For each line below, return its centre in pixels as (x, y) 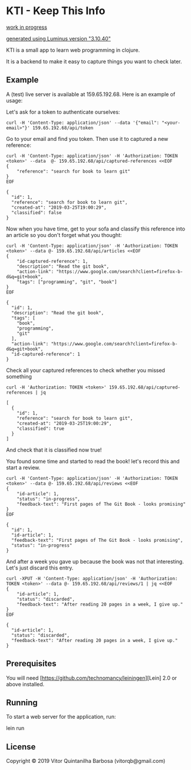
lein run (15, 728)
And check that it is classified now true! (54, 450)
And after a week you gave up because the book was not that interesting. (95, 561)
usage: (14, 100)
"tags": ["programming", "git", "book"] (67, 282)
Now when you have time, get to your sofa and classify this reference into (96, 229)
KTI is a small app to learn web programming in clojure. (73, 50)
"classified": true (41, 429)
